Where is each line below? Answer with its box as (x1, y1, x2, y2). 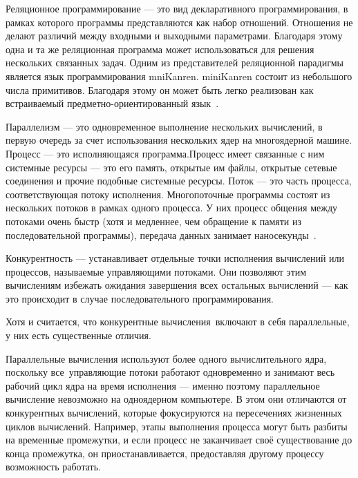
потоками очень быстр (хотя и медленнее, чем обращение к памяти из (6, 213, 302, 228)
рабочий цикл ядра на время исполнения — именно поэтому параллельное (6, 378, 320, 392)
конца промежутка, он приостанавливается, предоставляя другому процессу (6, 446, 324, 460)
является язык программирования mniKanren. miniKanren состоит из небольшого (6, 68, 352, 83)
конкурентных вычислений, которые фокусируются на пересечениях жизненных (6, 405, 342, 420)
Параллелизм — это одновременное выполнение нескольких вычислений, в (6, 119, 323, 133)
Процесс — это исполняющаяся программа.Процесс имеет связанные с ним (6, 146, 325, 160)
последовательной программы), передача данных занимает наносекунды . (6, 227, 317, 242)
